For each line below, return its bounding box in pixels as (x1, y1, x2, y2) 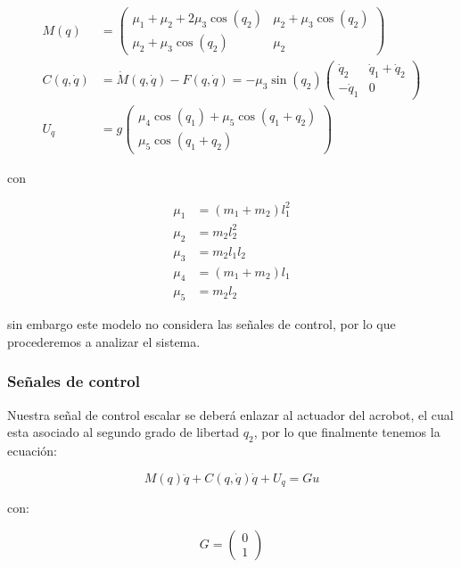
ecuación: (7, 441, 57, 460)
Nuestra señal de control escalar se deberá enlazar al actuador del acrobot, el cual (7, 405, 454, 424)
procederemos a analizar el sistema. (7, 332, 201, 350)
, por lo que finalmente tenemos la (253, 423, 440, 441)
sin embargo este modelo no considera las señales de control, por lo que (7, 315, 396, 333)
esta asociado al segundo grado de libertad (7, 423, 240, 441)
